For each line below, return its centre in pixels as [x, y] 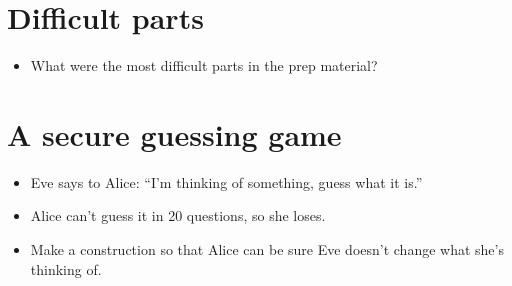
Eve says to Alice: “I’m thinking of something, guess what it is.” [226, 181]
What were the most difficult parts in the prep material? [204, 65]
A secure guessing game [174, 133]
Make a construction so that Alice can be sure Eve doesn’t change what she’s [267, 249]
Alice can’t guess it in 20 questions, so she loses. [178, 215]
